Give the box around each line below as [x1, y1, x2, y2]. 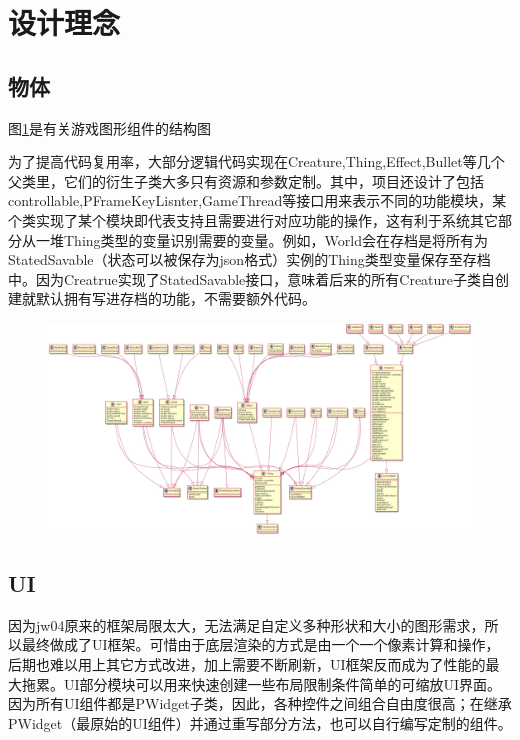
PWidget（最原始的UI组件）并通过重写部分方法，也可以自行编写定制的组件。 [8, 712, 512, 733]
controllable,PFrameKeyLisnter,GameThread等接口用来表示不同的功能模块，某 [8, 190, 507, 211]
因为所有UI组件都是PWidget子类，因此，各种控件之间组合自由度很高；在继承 [8, 693, 512, 714]
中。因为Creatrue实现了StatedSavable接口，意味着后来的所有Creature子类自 [8, 268, 496, 289]
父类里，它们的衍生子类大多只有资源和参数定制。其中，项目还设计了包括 [8, 170, 484, 191]
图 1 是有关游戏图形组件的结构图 [8, 117, 211, 138]
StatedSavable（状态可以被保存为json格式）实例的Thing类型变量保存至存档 [8, 249, 491, 270]
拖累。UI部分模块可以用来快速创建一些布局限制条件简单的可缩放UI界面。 [21, 673, 502, 694]
